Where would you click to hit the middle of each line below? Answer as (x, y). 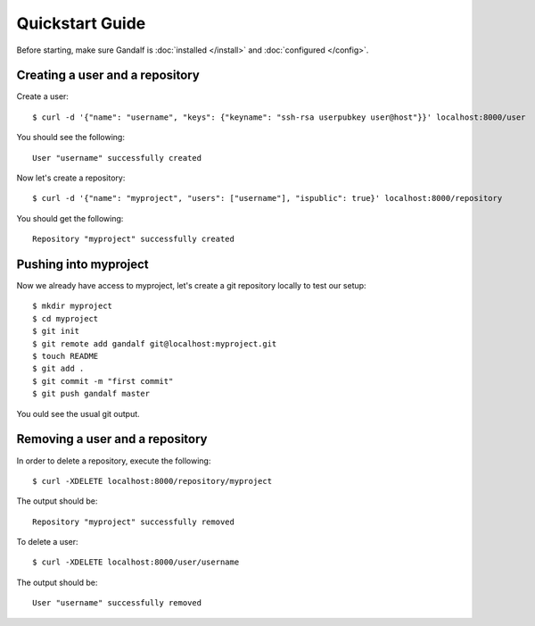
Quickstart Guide (81, 23)
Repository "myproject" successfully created (134, 239)
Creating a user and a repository (108, 75)
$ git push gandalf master (91, 394)
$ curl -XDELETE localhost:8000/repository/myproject (152, 481)
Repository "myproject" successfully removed (134, 522)
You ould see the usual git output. (78, 413)
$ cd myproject (66, 318)
